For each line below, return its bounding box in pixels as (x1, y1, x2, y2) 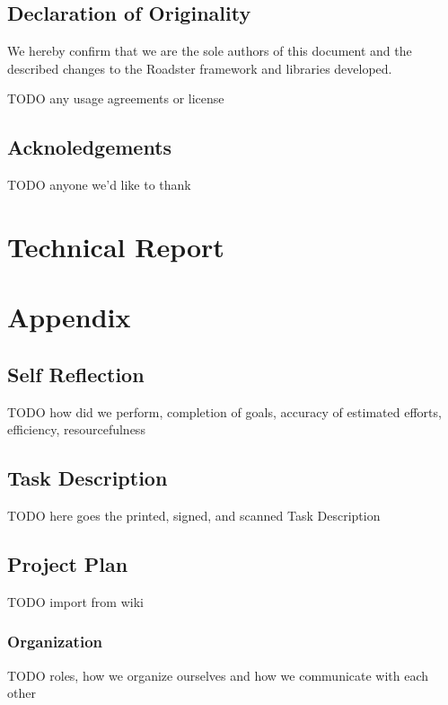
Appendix (7, 299, 131, 335)
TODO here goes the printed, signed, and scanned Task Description (7, 506, 381, 525)
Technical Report (7, 228, 224, 264)
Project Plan (7, 550, 128, 578)
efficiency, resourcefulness (7, 420, 145, 439)
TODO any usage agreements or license (7, 89, 224, 108)
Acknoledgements (7, 133, 172, 161)
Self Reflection (7, 360, 145, 388)
